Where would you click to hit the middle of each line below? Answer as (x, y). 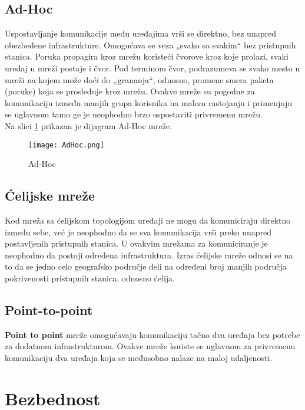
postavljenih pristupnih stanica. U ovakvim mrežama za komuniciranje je (136, 243)
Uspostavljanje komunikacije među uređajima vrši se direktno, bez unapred (140, 33)
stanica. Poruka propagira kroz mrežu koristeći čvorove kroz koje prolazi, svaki (147, 56)
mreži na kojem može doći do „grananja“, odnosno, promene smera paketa (139, 79)
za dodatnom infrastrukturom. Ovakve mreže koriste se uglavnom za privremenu (150, 346)
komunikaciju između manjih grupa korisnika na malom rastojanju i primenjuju (149, 102)
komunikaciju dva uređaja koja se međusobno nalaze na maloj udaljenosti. (139, 357)
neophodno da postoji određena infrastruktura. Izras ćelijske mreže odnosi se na (149, 255)
